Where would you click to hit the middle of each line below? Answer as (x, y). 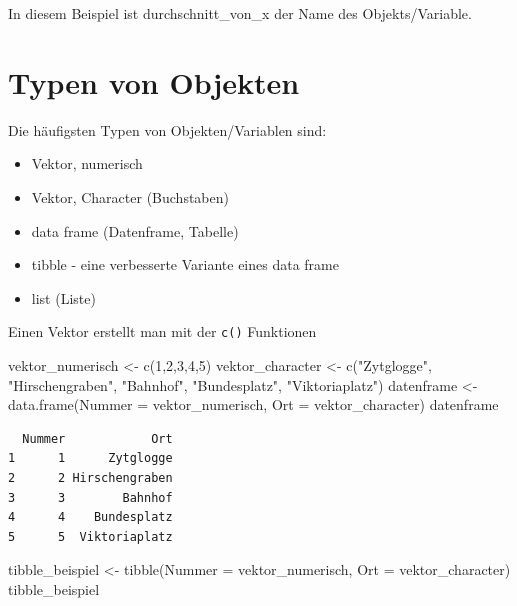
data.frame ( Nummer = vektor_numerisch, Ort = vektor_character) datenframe (253, 404)
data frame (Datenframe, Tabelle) (135, 230)
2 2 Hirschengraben (90, 477)
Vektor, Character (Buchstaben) (130, 196)
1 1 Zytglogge (90, 458)
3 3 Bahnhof (90, 497)
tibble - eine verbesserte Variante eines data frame (185, 264)
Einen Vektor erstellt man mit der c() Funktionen (162, 331)
